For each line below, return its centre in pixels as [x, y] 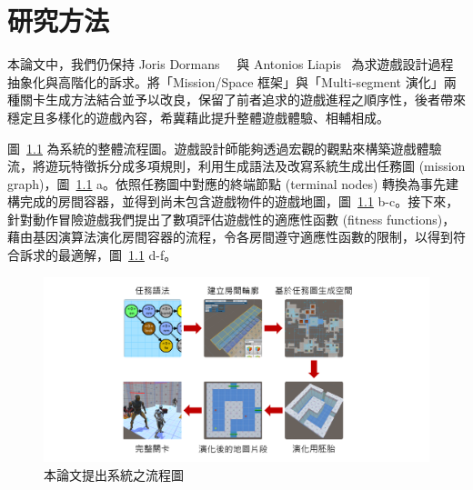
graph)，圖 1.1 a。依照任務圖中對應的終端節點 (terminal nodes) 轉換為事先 [227, 183]
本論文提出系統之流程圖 [114, 474]
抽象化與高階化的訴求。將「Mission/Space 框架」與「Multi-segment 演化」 [226, 81]
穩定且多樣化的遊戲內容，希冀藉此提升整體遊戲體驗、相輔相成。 [198, 117]
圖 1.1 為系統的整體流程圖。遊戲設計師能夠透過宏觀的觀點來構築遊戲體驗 [225, 148]
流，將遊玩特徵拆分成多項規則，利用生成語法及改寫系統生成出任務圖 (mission [236, 166]
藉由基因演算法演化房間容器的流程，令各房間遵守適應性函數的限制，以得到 [230, 237]
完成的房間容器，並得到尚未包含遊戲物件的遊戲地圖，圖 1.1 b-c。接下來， [239, 201]
